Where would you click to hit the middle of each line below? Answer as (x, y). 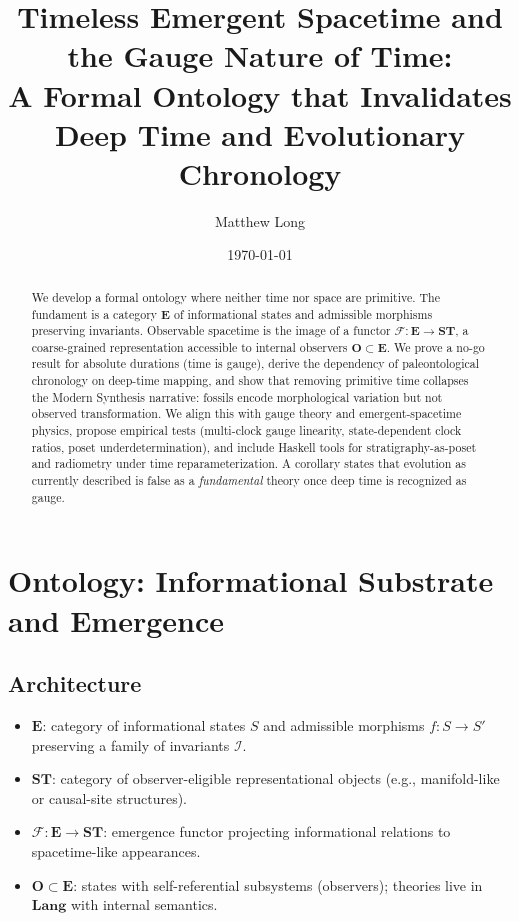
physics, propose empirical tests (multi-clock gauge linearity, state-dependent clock (246, 430)
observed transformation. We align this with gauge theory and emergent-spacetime (246, 413)
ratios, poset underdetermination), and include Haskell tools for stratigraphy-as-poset (254, 446)
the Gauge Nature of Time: (260, 55)
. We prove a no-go (435, 346)
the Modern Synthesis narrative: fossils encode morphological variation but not (237, 396)
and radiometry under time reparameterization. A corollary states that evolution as (248, 463)
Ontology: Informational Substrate (251, 580)
